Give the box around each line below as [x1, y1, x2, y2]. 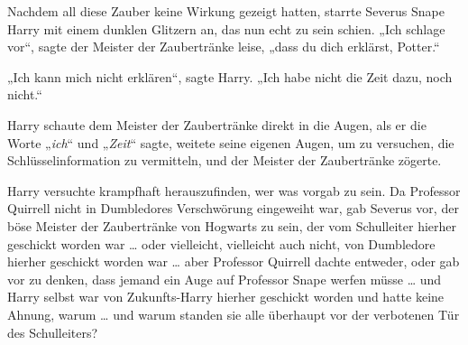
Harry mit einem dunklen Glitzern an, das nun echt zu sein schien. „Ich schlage [7, 19, 445, 38]
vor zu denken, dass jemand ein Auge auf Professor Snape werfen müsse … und [7, 269, 442, 288]
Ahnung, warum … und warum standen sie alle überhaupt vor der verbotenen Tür [7, 304, 460, 323]
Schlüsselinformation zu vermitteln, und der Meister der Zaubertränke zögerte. [7, 151, 442, 170]
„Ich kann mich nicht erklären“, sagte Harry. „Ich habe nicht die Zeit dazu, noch [7, 67, 453, 86]
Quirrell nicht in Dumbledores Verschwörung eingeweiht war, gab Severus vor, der [7, 199, 459, 218]
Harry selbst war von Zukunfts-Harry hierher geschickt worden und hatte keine [7, 287, 445, 306]
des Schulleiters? [7, 322, 98, 341]
